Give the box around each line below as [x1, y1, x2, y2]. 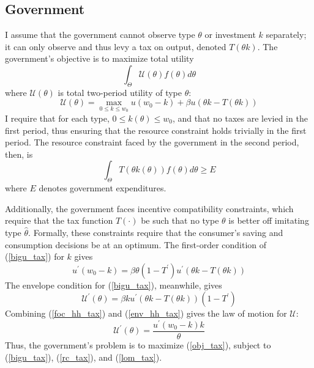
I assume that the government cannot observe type [5, 28, 195, 41]
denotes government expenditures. [39, 182, 166, 194]
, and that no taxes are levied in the [172, 112, 308, 124]
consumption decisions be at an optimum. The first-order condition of [5, 238, 267, 251]
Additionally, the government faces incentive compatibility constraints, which [5, 202, 294, 215]
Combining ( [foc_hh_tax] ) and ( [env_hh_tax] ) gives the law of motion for [5, 307, 287, 320]
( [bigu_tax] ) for [5, 250, 64, 263]
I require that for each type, [5, 112, 110, 124]
